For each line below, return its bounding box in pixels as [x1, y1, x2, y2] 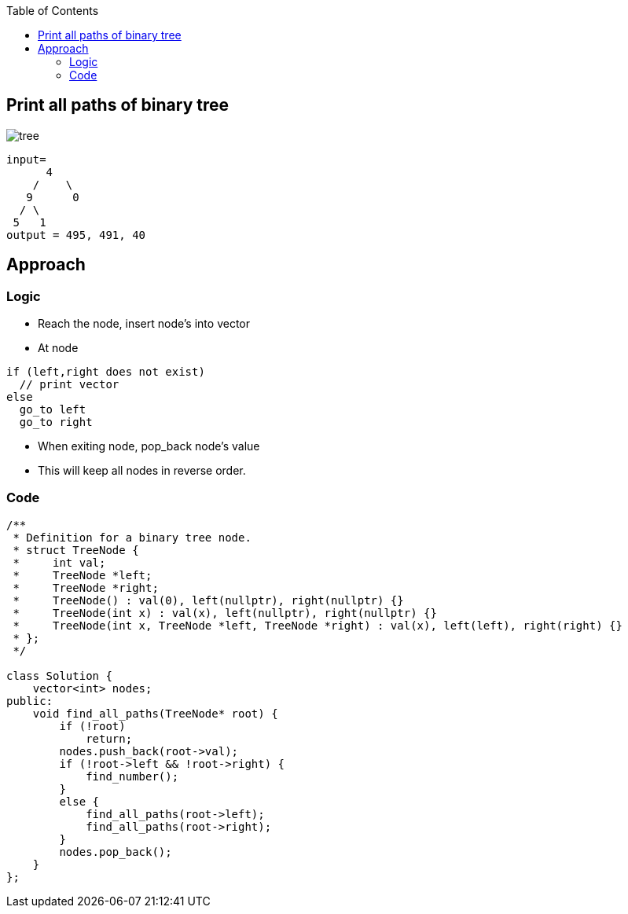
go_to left [19, 403, 86, 417]
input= [6, 152, 46, 166]
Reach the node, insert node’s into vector [38, 317, 250, 331]
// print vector [19, 378, 119, 391]
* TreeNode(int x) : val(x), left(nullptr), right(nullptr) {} [13, 606, 437, 619]
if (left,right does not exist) [6, 365, 205, 379]
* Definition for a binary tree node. [13, 530, 252, 544]
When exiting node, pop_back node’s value [38, 439, 260, 453]
